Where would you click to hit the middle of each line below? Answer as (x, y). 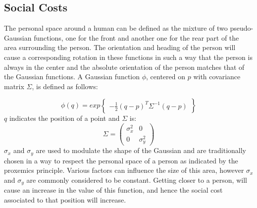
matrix (14, 86)
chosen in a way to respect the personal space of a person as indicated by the (121, 160)
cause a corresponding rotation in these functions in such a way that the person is (128, 57)
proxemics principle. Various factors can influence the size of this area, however (124, 170)
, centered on (166, 77)
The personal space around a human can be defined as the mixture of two (116, 28)
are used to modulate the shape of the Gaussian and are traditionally (141, 150)
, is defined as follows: (65, 86)
